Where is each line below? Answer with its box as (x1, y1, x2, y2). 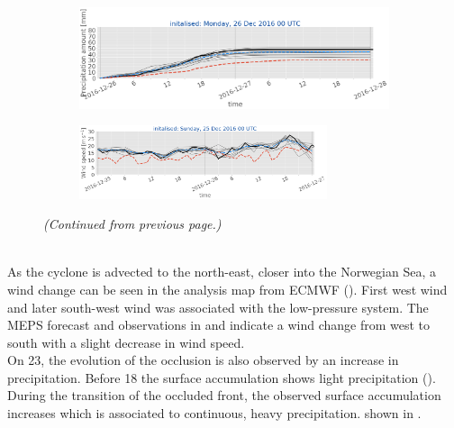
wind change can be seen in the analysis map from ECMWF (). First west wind (7, 279, 448, 298)
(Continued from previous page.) (43, 214, 222, 233)
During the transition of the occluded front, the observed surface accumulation (7, 386, 441, 405)
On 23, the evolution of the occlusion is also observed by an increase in (7, 351, 399, 369)
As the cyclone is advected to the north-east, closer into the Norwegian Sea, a (7, 262, 436, 281)
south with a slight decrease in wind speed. (7, 332, 245, 351)
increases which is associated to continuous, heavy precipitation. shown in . (7, 404, 422, 423)
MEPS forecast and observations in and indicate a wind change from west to (7, 315, 431, 334)
